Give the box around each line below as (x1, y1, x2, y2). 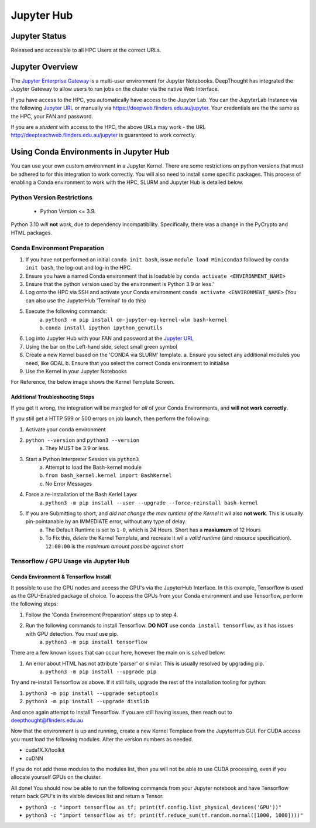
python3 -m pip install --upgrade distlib (25, 698, 149, 705)
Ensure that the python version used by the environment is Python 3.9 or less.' (25, 281, 214, 288)
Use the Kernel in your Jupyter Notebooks (25, 367, 127, 374)
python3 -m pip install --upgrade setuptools (25, 690, 159, 697)
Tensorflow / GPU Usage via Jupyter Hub (11, 557, 130, 565)
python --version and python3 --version (25, 437, 140, 444)
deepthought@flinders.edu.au (11, 717, 83, 724)
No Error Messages (45, 480, 92, 487)
